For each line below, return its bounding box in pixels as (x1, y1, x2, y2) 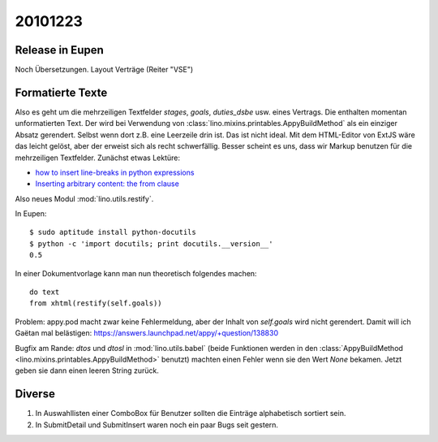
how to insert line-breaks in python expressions (35, 167, 195, 177)
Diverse (15, 387, 56, 401)
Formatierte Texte (15, 85, 108, 99)
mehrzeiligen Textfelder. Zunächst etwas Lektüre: (15, 153, 181, 162)
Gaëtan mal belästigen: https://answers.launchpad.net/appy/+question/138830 (15, 328, 279, 338)
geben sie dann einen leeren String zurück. (15, 366, 160, 375)
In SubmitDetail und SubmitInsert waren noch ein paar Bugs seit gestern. (35, 419, 279, 430)
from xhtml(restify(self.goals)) (29, 299, 162, 308)
